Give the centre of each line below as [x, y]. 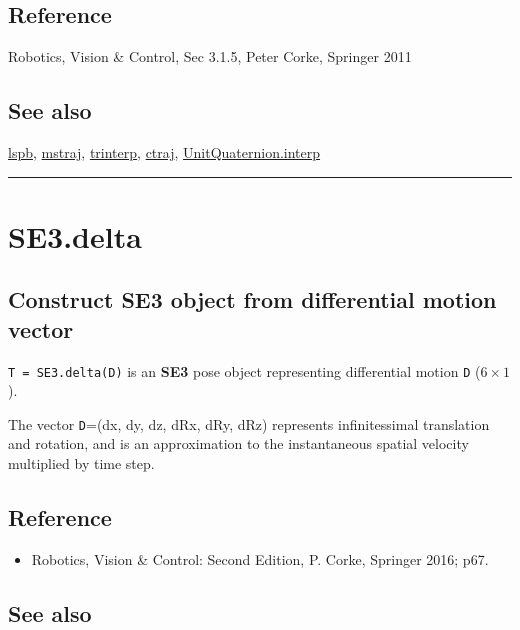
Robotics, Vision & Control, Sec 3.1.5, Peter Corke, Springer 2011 [210, 56]
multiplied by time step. [81, 463]
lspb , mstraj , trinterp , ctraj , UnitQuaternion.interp [164, 152]
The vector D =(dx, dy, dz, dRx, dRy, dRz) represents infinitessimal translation [249, 423]
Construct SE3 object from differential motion [252, 299]
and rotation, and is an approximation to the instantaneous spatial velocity [238, 443]
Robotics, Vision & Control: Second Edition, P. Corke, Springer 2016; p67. [260, 558]
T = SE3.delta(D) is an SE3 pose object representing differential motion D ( [244, 370]
